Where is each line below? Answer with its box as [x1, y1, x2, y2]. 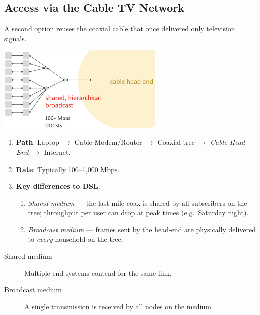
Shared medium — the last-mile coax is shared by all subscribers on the [28, 197, 247, 208]
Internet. [44, 146, 71, 157]
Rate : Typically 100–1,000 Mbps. [16, 164, 120, 174]
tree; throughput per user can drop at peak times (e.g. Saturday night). [28, 207, 249, 218]
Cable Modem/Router [74, 137, 142, 147]
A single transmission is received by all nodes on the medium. [24, 301, 213, 311]
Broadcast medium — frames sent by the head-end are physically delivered [28, 224, 256, 234]
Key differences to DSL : [16, 181, 100, 191]
